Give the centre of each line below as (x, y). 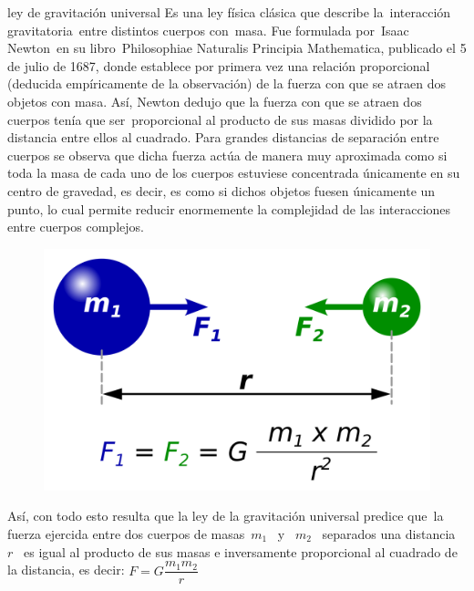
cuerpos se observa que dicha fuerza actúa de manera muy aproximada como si (227, 155)
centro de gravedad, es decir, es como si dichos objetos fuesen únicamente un (222, 190)
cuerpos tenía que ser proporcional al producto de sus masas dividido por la (220, 119)
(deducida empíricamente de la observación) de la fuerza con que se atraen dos (227, 83)
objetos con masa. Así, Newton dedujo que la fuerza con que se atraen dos (215, 101)
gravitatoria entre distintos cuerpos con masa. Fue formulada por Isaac (208, 30)
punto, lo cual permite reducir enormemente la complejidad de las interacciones (229, 208)
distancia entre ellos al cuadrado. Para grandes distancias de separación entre (223, 137)
